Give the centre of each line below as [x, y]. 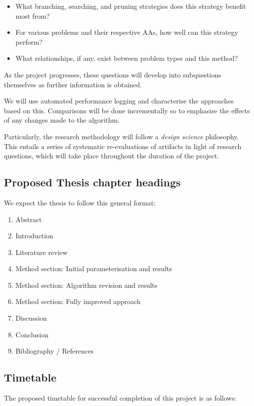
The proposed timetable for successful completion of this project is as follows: [120, 398]
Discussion [31, 318]
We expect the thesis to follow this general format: [80, 202]
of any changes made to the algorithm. [62, 120]
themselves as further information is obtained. [73, 84]
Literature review [41, 252]
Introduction [34, 236]
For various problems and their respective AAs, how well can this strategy [127, 32]
